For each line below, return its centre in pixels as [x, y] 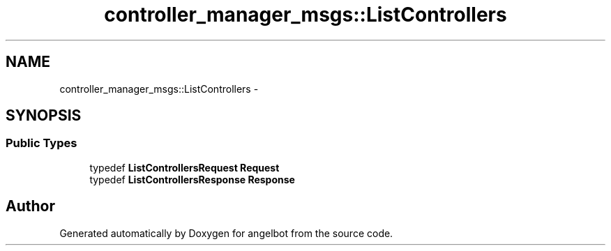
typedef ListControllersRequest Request [184, 167]
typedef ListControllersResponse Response [192, 179]
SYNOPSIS [44, 116]
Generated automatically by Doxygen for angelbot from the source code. [226, 233]
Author [30, 206]
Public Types [42, 143]
